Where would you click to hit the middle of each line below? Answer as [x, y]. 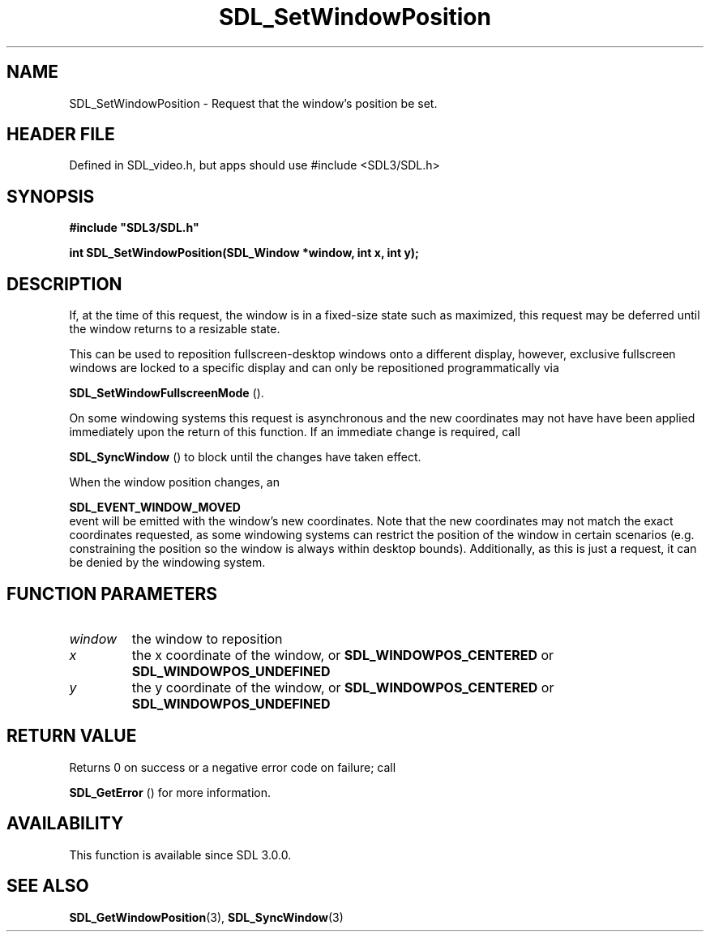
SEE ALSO [48, 886]
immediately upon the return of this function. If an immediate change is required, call [295, 432]
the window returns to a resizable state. [175, 329]
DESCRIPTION [64, 284]
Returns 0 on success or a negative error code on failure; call [233, 767]
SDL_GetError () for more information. [170, 792]
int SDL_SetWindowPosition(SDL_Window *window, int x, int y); [244, 253]
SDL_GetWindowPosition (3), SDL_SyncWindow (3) [206, 917]
